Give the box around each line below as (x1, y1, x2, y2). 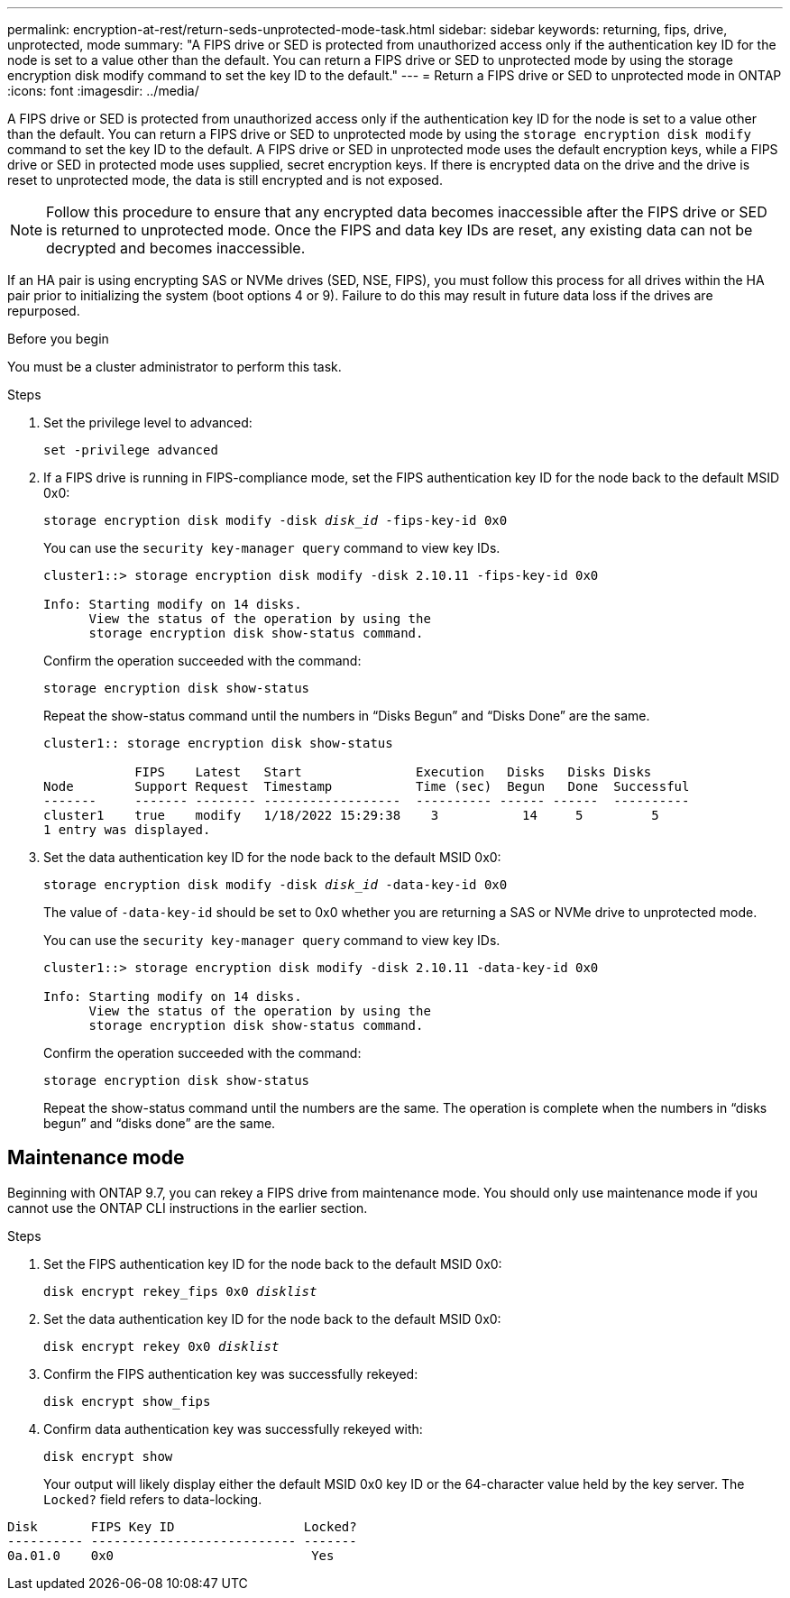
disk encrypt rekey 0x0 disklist (43, 1338, 280, 1354)
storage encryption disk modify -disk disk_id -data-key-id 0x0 (43, 877, 508, 892)
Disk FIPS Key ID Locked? (7, 1519, 357, 1534)
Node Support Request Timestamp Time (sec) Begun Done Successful (43, 779, 690, 794)
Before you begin (7, 331, 109, 346)
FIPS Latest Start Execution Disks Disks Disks (134, 765, 652, 779)
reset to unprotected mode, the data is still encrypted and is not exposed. (7, 172, 443, 188)
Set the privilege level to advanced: (43, 415, 253, 430)
